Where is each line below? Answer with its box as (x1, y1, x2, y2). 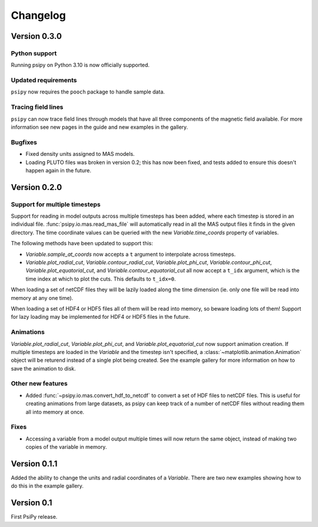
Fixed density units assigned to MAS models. (25, 151, 135, 158)
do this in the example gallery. (11, 482, 84, 489)
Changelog (11, 9, 66, 22)
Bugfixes (11, 138, 38, 146)
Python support (11, 49, 57, 57)
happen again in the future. (25, 166, 91, 174)
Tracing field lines (11, 103, 64, 111)
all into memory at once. (25, 408, 85, 415)
